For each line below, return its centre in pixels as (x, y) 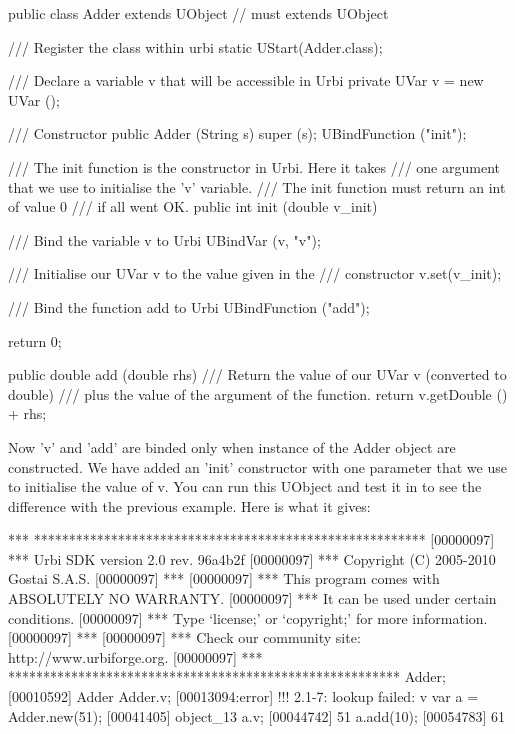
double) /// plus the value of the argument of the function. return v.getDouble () (258, 393)
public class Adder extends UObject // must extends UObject (198, 13)
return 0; (35, 340)
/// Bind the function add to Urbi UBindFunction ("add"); (189, 306)
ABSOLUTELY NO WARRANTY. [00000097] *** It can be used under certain (252, 598)
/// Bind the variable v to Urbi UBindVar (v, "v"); (164, 239)
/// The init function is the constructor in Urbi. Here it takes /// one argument (254, 166)
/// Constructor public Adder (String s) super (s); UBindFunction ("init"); (237, 133)
